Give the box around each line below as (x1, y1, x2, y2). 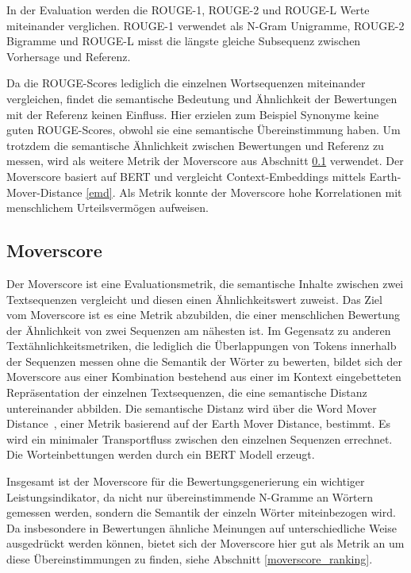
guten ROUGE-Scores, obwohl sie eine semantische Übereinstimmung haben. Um (6, 121, 401, 138)
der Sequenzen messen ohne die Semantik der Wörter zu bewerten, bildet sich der (6, 352, 402, 369)
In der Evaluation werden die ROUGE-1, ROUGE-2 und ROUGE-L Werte (6, 2, 370, 17)
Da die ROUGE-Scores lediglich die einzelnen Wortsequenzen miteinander (6, 75, 366, 91)
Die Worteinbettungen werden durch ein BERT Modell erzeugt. (6, 446, 315, 463)
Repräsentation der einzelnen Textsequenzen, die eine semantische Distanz (6, 384, 367, 401)
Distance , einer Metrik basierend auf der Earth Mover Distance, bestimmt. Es (6, 415, 391, 432)
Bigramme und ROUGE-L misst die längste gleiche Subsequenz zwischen (6, 33, 361, 49)
